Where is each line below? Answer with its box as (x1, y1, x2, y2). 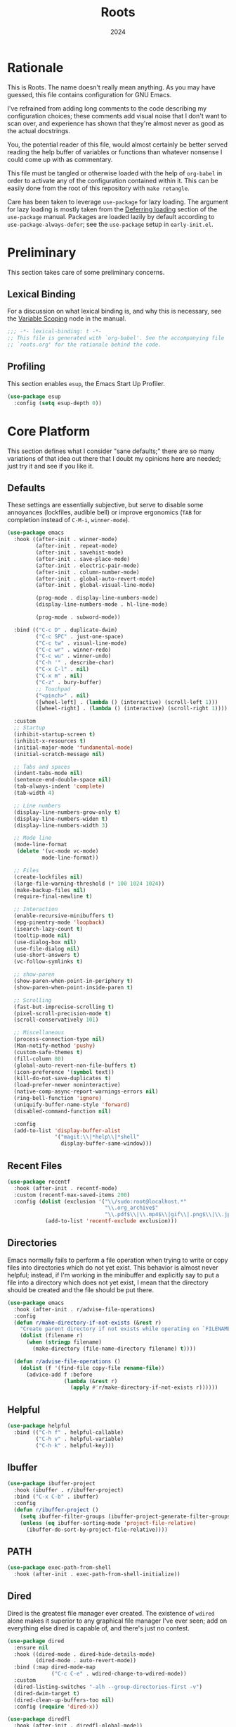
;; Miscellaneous (13, 1029, 65, 1036)
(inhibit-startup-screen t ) (13, 731, 96, 738)
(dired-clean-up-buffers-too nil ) (13, 1696, 114, 1704)
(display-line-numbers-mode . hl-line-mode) (35, 601, 169, 608)
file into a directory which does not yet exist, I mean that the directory (7, 1278, 209, 1287)
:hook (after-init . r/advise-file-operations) (13, 1306, 156, 1313)
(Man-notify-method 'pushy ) (13, 1042, 96, 1049)
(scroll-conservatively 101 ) (13, 1016, 99, 1024)
